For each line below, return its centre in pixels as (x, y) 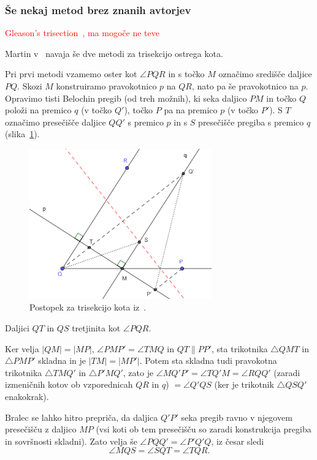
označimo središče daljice (265, 74)
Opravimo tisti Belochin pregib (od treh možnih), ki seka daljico (126, 98)
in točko (281, 98)
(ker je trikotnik (244, 384)
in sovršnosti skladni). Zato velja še (71, 441)
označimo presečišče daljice (55, 122)
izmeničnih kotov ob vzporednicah (69, 384)
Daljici (17, 328)
